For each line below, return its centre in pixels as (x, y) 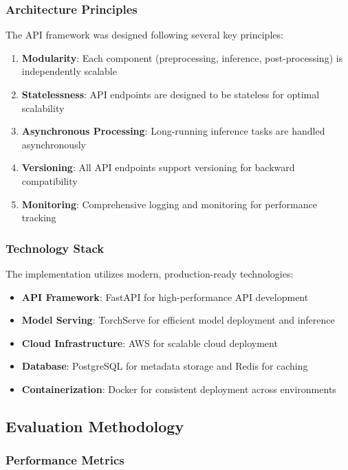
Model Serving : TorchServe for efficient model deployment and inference (178, 320)
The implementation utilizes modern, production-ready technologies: (150, 273)
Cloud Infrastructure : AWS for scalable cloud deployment (150, 343)
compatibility (50, 180)
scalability (43, 108)
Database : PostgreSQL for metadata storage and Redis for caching (165, 366)
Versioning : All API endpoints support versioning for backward (158, 167)
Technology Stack (55, 248)
